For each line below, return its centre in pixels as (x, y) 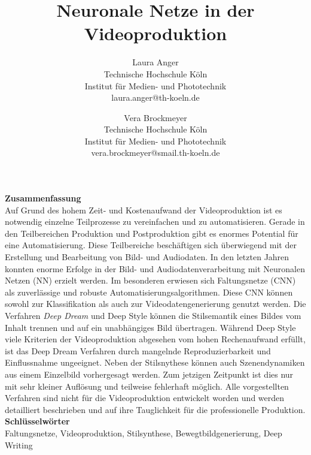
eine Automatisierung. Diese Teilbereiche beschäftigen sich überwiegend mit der (151, 245)
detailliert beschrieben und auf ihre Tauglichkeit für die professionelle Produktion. (155, 409)
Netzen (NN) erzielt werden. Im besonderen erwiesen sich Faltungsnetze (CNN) (150, 280)
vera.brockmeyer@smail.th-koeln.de (155, 153)
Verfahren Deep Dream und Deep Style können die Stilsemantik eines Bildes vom (153, 315)
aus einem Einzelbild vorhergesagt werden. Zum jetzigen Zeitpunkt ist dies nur (149, 374)
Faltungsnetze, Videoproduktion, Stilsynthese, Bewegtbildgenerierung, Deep (144, 433)
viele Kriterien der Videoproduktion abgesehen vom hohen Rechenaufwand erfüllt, (155, 339)
